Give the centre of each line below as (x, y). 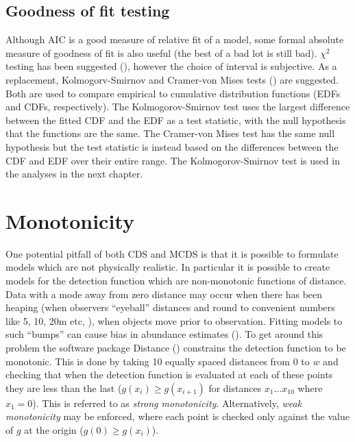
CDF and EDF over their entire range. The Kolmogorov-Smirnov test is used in (173, 160)
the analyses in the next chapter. (74, 174)
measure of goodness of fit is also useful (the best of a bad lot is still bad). (161, 52)
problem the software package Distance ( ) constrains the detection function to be (176, 348)
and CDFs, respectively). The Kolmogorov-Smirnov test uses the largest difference (178, 107)
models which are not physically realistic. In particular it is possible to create (168, 267)
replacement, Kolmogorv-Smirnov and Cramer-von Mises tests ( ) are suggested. (172, 79)
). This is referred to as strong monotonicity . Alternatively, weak (167, 403)
